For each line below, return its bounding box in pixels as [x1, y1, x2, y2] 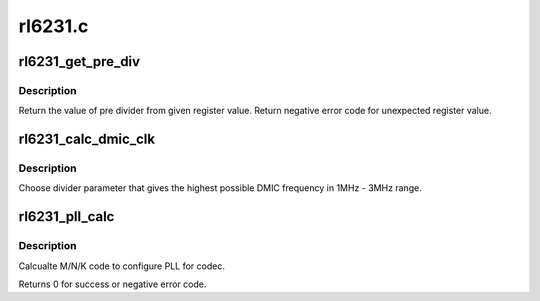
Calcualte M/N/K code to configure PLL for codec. [18, 260, 225, 272]
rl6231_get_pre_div [18, 53, 140, 70]
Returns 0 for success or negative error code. [18, 278, 207, 290]
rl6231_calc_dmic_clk [18, 131, 155, 148]
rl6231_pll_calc [18, 208, 115, 225]
